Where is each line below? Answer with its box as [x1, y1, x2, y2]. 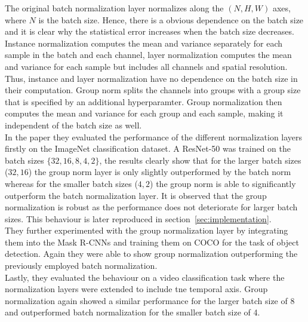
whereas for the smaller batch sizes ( [5, 177, 138, 189]
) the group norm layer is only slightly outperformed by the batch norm [28, 165, 291, 178]
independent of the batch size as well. [5, 118, 142, 131]
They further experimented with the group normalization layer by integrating [5, 224, 288, 237]
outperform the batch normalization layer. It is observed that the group [5, 189, 267, 201]
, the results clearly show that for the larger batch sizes [99, 154, 301, 166]
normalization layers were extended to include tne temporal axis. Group [5, 283, 268, 295]
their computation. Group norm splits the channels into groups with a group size [5, 84, 301, 96]
